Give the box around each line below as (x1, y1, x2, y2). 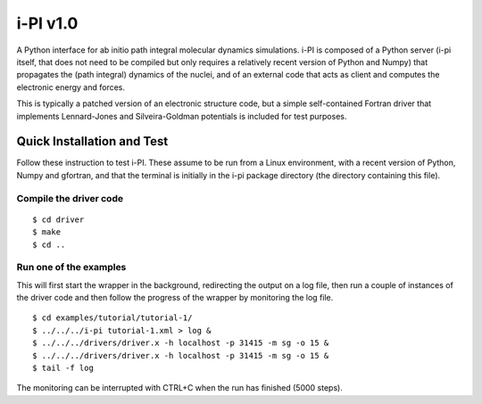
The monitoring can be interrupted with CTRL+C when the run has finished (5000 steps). (16, 383, 343, 393)
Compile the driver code (16, 192, 124, 204)
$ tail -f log (32, 363, 94, 374)
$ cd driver (32, 214, 85, 225)
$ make (32, 227, 62, 237)
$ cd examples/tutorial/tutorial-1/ (32, 313, 193, 323)
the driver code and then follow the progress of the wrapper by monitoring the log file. (16, 293, 334, 303)
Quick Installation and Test (16, 134, 169, 149)
